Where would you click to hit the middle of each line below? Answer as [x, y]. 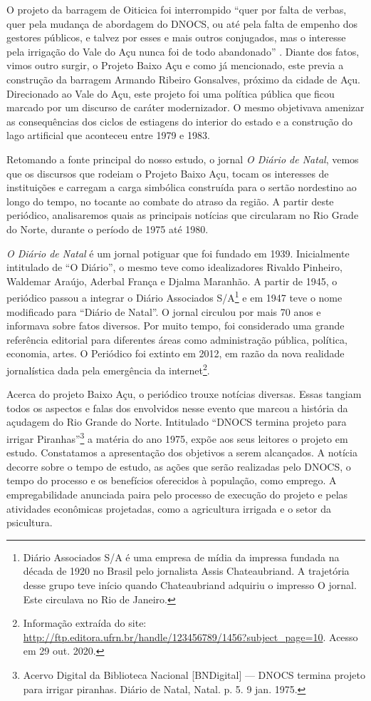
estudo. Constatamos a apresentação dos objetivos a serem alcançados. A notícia [182, 452]
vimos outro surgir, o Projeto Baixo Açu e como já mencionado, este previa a [175, 65]
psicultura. [30, 522]
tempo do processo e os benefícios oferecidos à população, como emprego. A [172, 480]
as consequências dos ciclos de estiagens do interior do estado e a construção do [180, 121]
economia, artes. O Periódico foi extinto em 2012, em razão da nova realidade [176, 353]
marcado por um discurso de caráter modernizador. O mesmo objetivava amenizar [185, 107]
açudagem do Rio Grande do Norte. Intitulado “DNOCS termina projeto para [177, 422]
